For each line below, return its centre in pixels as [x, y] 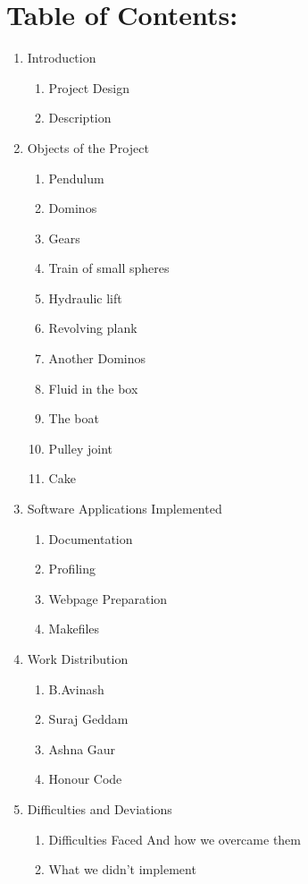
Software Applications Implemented [125, 509]
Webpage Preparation [108, 598]
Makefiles [74, 629]
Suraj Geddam [88, 719]
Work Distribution [78, 659]
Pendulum [76, 178]
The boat [74, 418]
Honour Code [85, 779]
